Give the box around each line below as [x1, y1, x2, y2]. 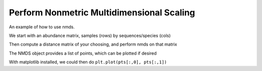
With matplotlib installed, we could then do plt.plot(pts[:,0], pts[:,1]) [9, 59, 167, 65]
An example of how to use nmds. [9, 24, 75, 30]
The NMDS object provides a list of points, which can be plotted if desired [9, 50, 157, 56]
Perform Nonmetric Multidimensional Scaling [9, 7, 195, 18]
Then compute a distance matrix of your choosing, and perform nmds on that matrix [9, 41, 177, 47]
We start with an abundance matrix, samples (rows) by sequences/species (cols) [9, 33, 171, 38]
